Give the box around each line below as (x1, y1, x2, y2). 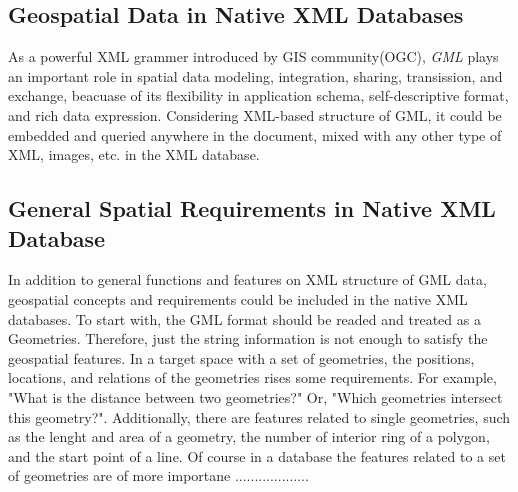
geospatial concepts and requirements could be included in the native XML (8, 288, 468, 309)
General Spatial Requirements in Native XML (8, 193, 496, 224)
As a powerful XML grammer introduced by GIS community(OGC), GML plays (8, 46, 499, 67)
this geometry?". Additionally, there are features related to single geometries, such (8, 406, 511, 427)
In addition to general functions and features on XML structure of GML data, (8, 269, 487, 290)
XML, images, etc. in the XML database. (8, 144, 260, 165)
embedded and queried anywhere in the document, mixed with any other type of (8, 124, 502, 145)
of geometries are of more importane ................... (8, 465, 309, 486)
